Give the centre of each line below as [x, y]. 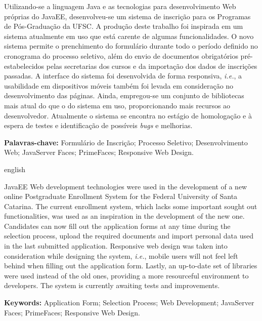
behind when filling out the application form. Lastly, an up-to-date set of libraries [131, 266]
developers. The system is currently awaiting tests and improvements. [112, 285]
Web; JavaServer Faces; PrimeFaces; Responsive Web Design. [99, 152]
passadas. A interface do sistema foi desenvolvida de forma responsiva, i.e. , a [123, 76]
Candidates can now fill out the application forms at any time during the [117, 226]
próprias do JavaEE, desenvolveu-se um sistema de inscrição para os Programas [127, 16]
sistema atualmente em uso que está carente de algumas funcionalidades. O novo [129, 36]
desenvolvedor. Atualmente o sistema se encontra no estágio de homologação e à [128, 115]
